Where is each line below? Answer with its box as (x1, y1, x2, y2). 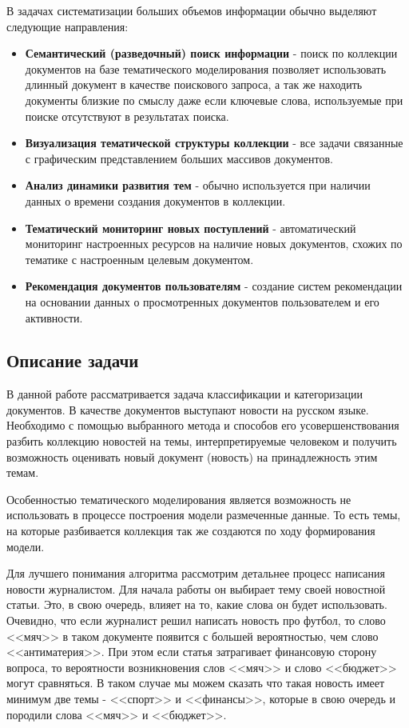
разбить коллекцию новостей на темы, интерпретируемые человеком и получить (6, 433, 397, 450)
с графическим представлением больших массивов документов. (25, 150, 334, 166)
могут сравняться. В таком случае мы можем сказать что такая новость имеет (6, 674, 385, 691)
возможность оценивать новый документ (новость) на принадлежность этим (6, 448, 378, 465)
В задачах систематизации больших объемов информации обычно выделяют (6, 2, 377, 18)
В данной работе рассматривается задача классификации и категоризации (6, 386, 363, 402)
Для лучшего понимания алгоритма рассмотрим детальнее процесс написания (6, 565, 385, 582)
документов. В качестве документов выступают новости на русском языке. (6, 401, 369, 418)
